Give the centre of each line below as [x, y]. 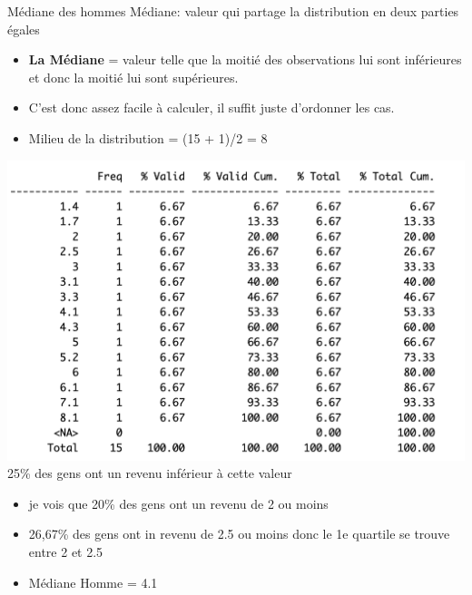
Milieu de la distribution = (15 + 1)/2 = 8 [148, 137]
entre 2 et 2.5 [66, 551]
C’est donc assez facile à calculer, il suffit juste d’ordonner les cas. [211, 107]
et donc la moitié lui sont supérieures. [133, 77]
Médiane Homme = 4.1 [93, 582]
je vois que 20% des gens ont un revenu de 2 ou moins [178, 503]
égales [24, 29]
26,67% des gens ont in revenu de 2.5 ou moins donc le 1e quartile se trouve [239, 534]
